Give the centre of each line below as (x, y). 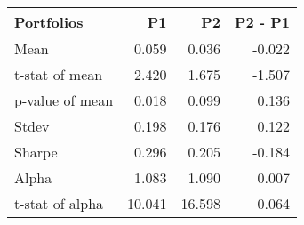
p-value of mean (64, 100)
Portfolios (49, 22)
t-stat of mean (59, 74)
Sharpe (36, 152)
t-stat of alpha (59, 203)
